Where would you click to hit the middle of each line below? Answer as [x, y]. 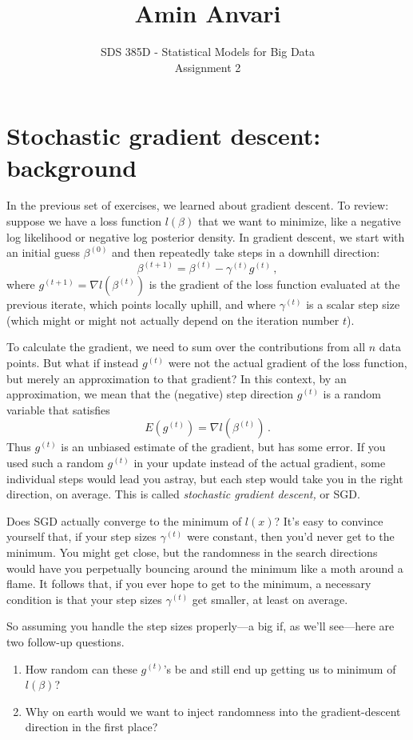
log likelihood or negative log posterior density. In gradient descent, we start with [206, 236]
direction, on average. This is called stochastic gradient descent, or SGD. [183, 494]
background [72, 167]
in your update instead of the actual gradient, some [260, 462]
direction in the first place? [91, 727]
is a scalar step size [353, 304]
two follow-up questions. [66, 641]
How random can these [81, 668]
